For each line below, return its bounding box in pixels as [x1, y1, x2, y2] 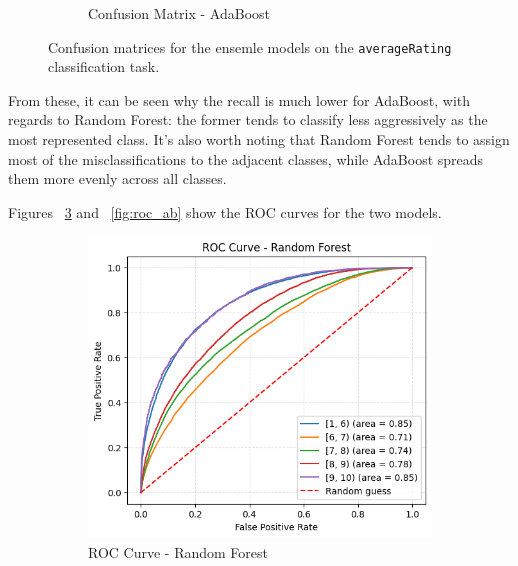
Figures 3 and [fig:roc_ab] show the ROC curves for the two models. [8, 201, 442, 222]
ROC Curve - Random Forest [88, 541, 268, 562]
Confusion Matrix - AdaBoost [88, 3, 271, 23]
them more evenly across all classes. [8, 168, 227, 189]
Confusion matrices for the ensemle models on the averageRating [48, 36, 452, 57]
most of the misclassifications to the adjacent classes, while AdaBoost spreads [8, 148, 484, 169]
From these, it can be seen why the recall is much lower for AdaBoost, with [8, 89, 471, 110]
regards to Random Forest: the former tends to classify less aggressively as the [8, 109, 488, 130]
